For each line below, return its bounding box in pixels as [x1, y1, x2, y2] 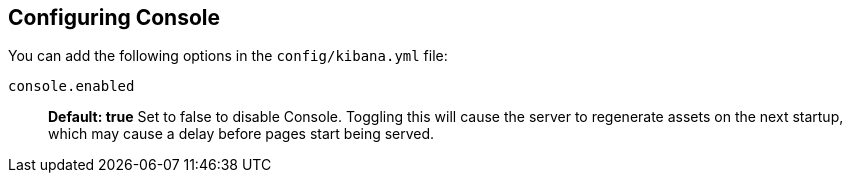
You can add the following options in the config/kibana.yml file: [8, 47, 448, 65]
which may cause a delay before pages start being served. [48, 125, 435, 143]
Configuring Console [8, 5, 221, 30]
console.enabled [8, 78, 135, 95]
